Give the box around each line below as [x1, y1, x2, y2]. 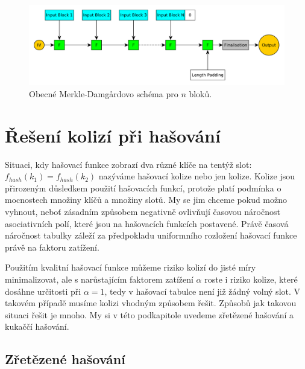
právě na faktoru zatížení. [5, 240, 99, 253]
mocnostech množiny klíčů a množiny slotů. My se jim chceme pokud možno [5, 193, 288, 206]
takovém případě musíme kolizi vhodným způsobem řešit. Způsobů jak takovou [5, 297, 297, 309]
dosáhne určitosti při [5, 284, 81, 297]
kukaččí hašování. [5, 320, 69, 333]
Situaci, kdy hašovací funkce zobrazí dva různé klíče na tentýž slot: [5, 158, 252, 170]
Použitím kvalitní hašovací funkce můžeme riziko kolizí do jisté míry [5, 261, 256, 274]
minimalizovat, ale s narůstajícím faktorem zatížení [5, 272, 193, 285]
